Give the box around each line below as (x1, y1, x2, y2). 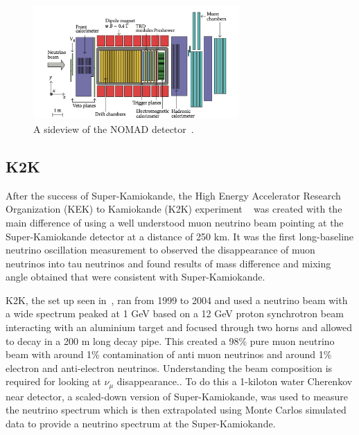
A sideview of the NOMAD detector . (33, 121, 194, 136)
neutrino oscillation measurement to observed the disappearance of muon (6, 242, 315, 257)
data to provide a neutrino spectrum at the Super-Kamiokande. (6, 416, 276, 431)
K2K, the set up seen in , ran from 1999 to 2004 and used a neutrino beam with (6, 292, 348, 307)
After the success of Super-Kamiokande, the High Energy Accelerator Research (6, 188, 341, 202)
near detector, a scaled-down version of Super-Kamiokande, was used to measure (6, 389, 349, 403)
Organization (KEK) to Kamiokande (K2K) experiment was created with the (6, 202, 342, 216)
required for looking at (6, 374, 101, 389)
